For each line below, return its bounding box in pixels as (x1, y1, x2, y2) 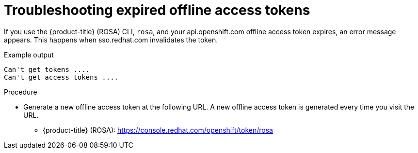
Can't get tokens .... (4, 65, 90, 73)
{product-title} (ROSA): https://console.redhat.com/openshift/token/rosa (43, 125, 273, 134)
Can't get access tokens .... (4, 73, 119, 81)
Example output (4, 50, 54, 59)
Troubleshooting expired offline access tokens (4, 2, 310, 18)
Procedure (4, 87, 37, 96)
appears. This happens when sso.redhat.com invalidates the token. (4, 35, 218, 44)
